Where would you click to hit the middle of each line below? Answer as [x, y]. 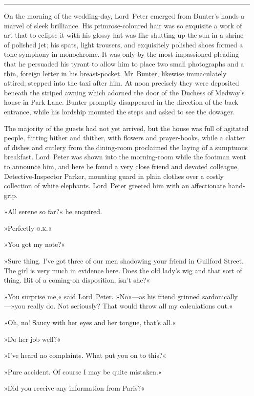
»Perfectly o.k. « [28, 228]
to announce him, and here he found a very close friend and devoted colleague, [122, 166]
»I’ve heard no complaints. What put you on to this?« [85, 355]
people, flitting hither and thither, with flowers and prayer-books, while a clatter [125, 138]
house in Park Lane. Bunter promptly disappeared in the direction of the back [121, 102]
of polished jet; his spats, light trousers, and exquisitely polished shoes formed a [124, 44]
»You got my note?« [34, 244]
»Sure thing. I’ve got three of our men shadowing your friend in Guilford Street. [124, 261]
